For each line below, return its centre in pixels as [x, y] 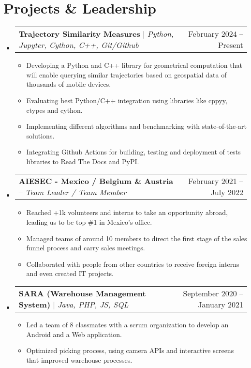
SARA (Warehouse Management [82, 293]
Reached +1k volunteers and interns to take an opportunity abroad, [127, 212]
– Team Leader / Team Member [72, 192]
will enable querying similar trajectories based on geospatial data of [126, 74]
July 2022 [227, 192]
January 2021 [221, 305]
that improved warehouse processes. [79, 360]
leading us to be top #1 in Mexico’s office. [89, 222]
